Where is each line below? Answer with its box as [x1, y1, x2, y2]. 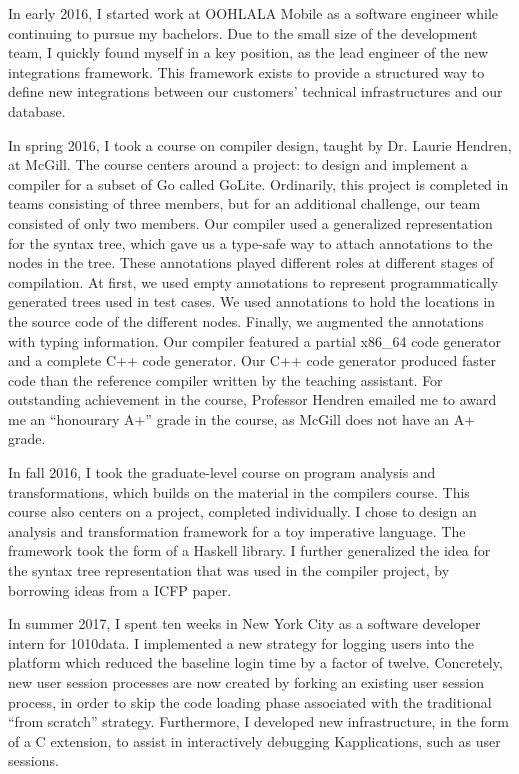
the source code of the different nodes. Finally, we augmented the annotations [8, 310, 484, 331]
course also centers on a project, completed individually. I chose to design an [8, 501, 477, 522]
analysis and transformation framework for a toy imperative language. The [8, 520, 466, 541]
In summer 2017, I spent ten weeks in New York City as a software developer [8, 613, 481, 634]
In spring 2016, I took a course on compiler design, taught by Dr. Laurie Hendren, [8, 134, 512, 155]
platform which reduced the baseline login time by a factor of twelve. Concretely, [8, 652, 503, 673]
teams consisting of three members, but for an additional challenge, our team [8, 193, 481, 214]
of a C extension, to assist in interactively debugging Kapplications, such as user [8, 730, 501, 751]
